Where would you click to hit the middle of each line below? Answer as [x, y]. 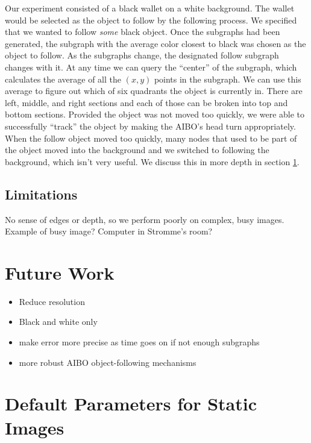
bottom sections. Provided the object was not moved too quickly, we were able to [155, 114]
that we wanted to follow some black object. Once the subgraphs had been [143, 32]
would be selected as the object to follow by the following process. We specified [151, 20]
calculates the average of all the [63, 79]
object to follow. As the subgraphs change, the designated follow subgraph [142, 55]
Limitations [41, 194]
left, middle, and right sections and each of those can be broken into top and [146, 102]
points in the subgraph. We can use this [228, 79]
